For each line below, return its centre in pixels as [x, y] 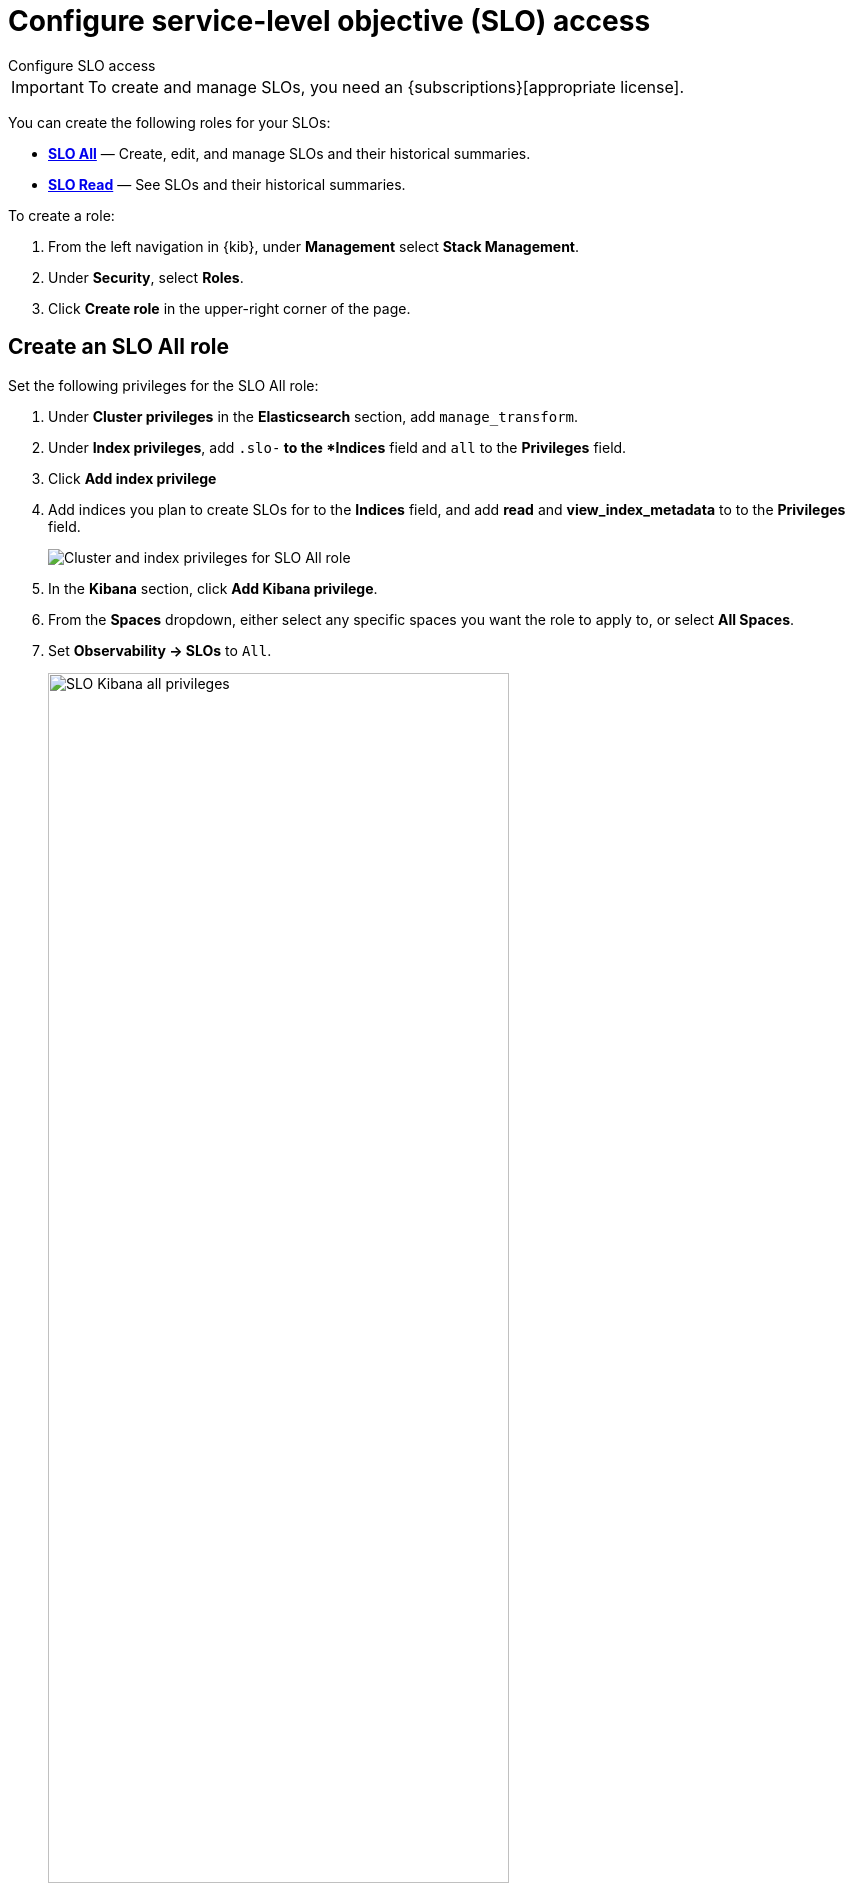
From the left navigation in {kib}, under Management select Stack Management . [314, 246]
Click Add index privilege [132, 478]
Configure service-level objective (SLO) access [329, 21]
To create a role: [61, 215]
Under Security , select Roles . [146, 277]
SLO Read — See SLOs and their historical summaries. [227, 184]
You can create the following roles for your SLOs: [169, 122]
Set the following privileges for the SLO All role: [163, 385]
